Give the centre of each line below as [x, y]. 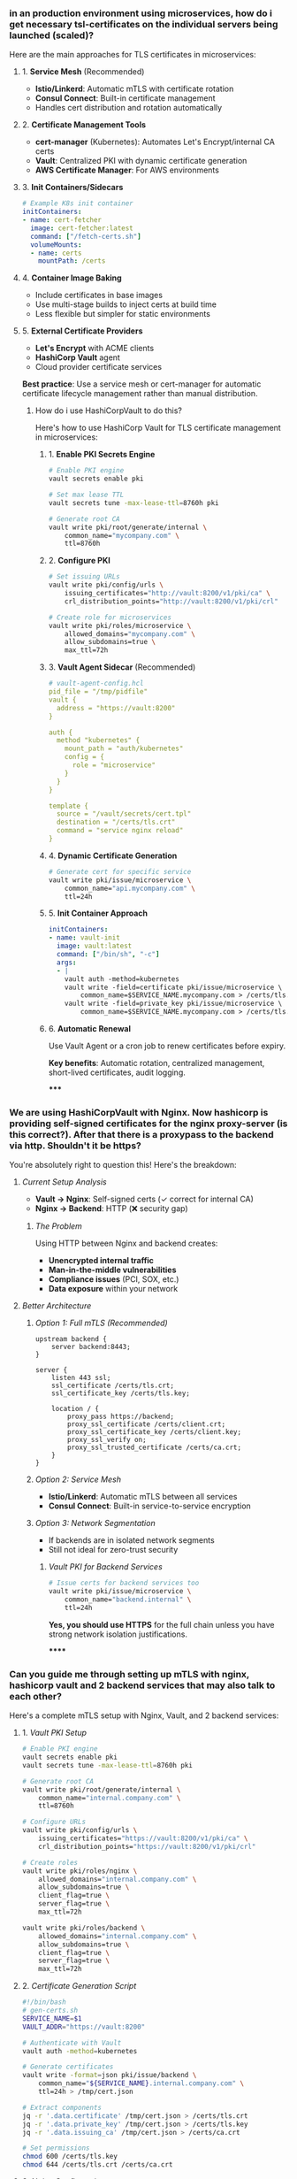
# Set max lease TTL [86, 495]
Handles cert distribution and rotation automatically [129, 108]
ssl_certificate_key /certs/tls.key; [121, 1393]
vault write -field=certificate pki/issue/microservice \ [174, 987]
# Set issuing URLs [84, 577]
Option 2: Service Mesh [78, 1479]
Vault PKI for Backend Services [106, 1567]
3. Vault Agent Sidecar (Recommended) [122, 667]
